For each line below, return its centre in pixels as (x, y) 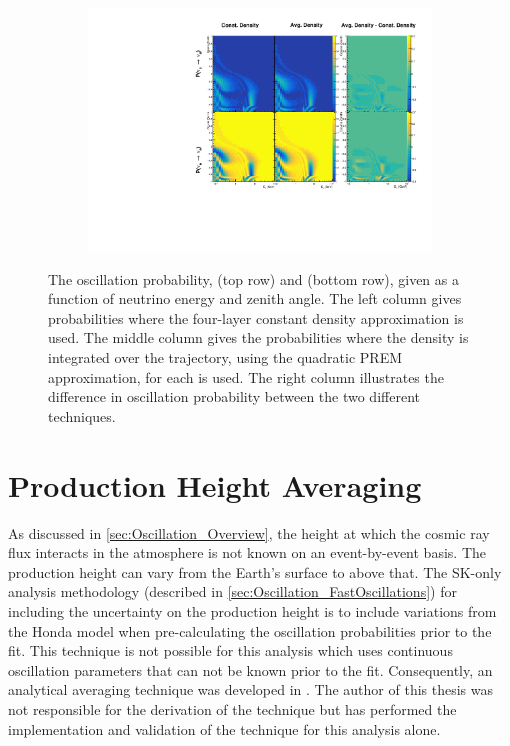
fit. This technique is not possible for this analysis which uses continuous (230, 650)
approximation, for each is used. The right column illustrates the (246, 376)
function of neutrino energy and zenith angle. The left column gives (255, 298)
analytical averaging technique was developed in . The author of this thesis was (251, 689)
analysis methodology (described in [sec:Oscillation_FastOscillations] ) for (232, 591)
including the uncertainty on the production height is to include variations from (252, 610)
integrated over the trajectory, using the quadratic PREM (225, 357)
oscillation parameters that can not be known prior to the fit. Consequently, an (250, 669)
